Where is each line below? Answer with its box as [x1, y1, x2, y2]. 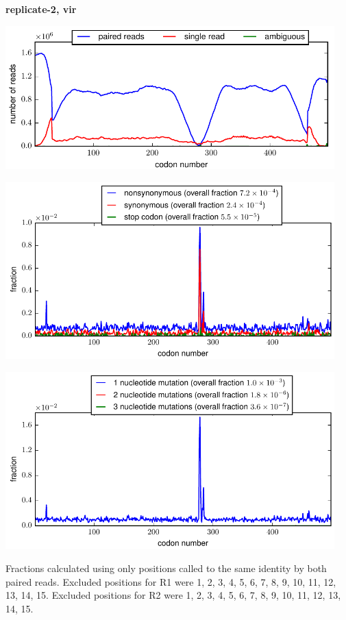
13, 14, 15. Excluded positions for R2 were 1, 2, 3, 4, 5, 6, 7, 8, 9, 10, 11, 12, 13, [5, 588, 341, 602]
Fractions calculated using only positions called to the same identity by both [5, 561, 327, 575]
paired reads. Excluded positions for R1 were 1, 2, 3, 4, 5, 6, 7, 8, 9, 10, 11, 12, [5, 574, 336, 588]
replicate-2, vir [5, 2, 77, 16]
